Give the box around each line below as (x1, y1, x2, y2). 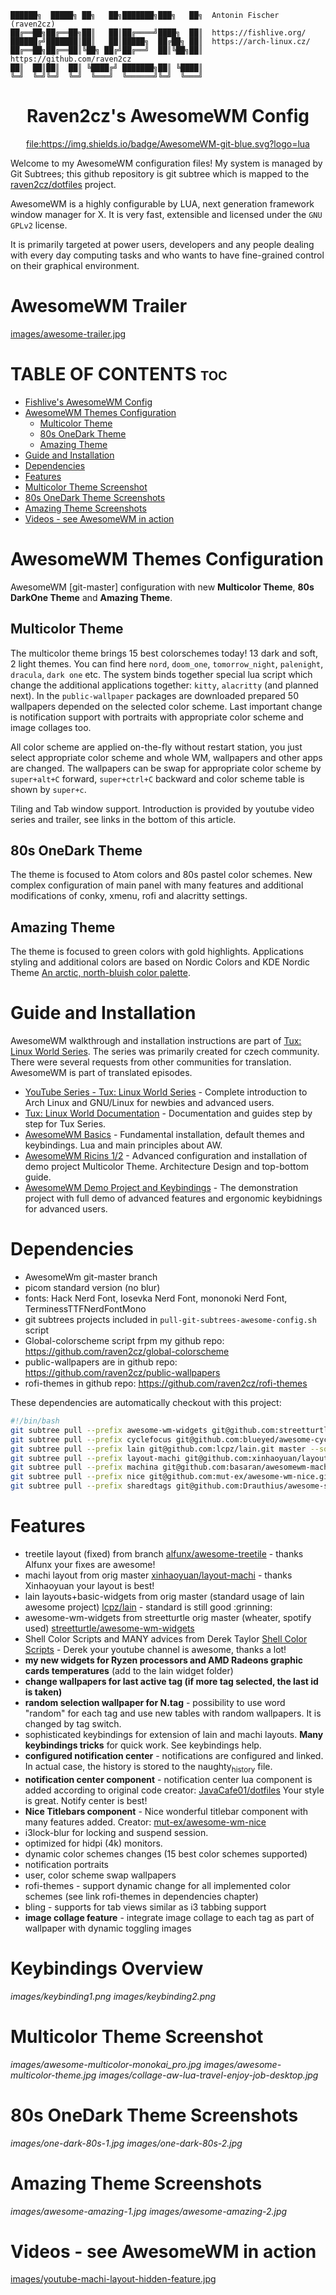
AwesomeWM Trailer (10, 295, 188, 318)
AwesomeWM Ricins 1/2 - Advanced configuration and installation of (24, 1150, 308, 1162)
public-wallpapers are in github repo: (24, 1356, 178, 1368)
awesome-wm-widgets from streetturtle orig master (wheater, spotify (24, 1612, 312, 1623)
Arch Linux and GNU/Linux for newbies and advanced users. (24, 1097, 275, 1109)
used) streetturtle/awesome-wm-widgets (24, 1622, 195, 1634)
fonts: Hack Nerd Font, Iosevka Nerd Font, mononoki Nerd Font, (24, 1292, 288, 1305)
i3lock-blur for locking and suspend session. (24, 1826, 209, 1838)
